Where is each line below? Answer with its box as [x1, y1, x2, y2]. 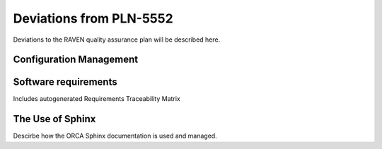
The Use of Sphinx [13, 113, 96, 125]
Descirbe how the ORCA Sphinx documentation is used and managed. [13, 131, 217, 141]
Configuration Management [13, 54, 139, 66]
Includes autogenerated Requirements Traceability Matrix [13, 95, 180, 103]
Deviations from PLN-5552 [13, 11, 173, 26]
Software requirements [13, 76, 117, 88]
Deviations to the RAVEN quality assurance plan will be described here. [13, 35, 221, 44]
